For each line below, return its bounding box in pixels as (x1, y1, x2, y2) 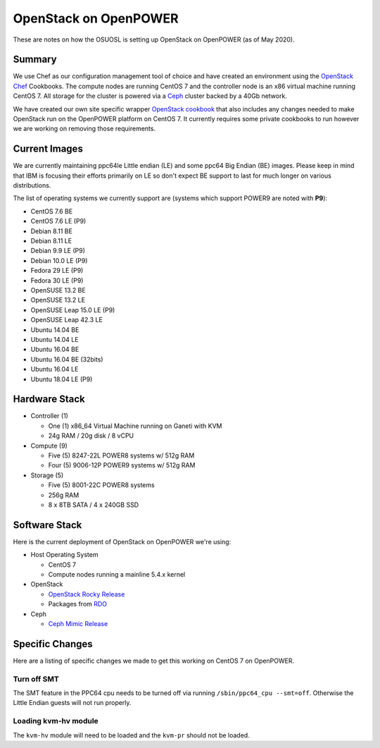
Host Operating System (30, 551, 99, 559)
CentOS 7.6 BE (30, 207, 73, 215)
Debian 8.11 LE (30, 237, 72, 245)
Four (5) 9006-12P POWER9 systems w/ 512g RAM (48, 461, 196, 470)
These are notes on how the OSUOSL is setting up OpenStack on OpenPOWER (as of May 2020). (13, 35, 295, 44)
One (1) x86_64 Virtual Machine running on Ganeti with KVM (48, 422, 222, 430)
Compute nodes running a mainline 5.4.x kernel (48, 570, 186, 579)
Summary (13, 54, 57, 66)
